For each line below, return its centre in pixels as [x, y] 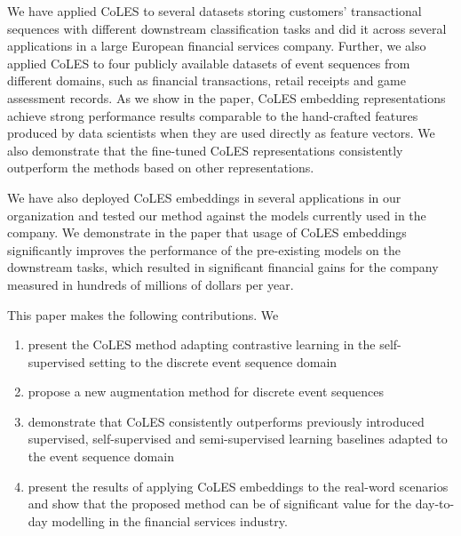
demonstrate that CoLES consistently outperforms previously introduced [226, 421]
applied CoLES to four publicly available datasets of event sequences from [209, 63]
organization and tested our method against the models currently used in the [217, 215]
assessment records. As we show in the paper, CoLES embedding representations [227, 97]
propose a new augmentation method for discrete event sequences [206, 392]
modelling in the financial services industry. [170, 520]
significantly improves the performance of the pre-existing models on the [204, 249]
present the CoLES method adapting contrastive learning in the [202, 344]
